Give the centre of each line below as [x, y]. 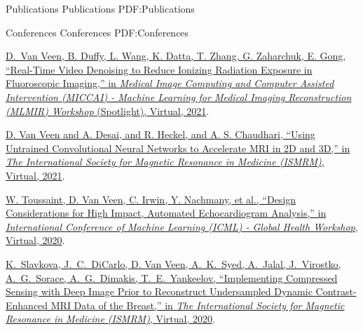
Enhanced [27, 305]
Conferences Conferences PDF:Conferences [97, 32]
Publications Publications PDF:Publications [100, 8]
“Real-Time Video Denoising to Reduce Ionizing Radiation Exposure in [159, 69]
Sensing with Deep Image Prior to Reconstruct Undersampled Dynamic [159, 291]
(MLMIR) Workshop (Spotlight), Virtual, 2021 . [108, 110]
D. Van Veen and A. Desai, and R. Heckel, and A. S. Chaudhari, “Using [160, 134]
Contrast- [336, 291]
